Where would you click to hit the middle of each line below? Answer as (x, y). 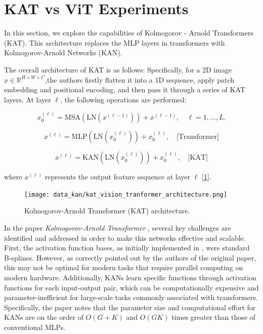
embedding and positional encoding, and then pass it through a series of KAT (125, 89)
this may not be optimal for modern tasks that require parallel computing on (124, 267)
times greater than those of (213, 317)
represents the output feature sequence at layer (118, 177)
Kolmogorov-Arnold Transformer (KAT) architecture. (107, 211)
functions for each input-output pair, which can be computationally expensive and (131, 287)
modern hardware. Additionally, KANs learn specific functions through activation (130, 277)
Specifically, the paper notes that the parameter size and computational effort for (130, 307)
